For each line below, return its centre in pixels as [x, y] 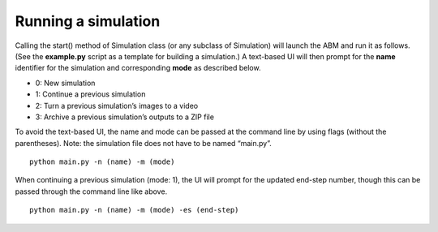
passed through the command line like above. [91, 191]
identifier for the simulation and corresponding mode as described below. [138, 68]
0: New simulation [65, 83]
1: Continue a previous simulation [90, 94]
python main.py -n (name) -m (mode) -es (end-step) [134, 210]
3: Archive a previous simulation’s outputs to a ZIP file [125, 117]
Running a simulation [88, 21]
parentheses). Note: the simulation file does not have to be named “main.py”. [143, 143]
